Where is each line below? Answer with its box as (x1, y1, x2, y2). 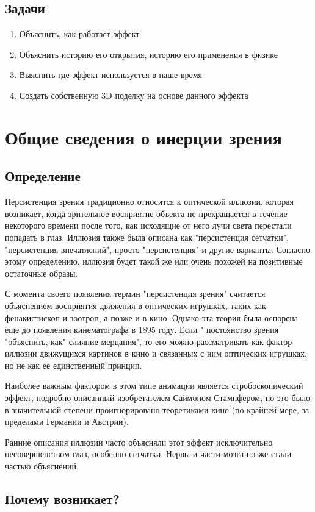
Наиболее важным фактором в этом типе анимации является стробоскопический (5, 379, 303, 392)
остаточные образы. (5, 266, 78, 279)
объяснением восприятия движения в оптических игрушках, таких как (5, 299, 266, 311)
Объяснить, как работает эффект (19, 27, 140, 40)
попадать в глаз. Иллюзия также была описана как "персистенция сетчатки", (5, 230, 289, 243)
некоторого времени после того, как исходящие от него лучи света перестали (5, 219, 292, 232)
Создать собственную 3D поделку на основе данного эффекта (19, 88, 248, 101)
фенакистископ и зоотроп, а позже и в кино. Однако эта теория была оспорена (5, 311, 299, 324)
